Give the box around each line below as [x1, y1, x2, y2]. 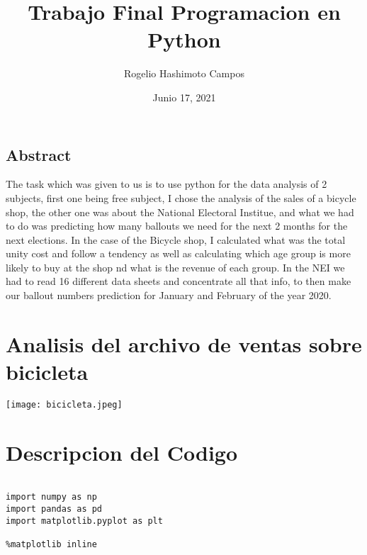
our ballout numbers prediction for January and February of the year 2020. [6, 288, 332, 303]
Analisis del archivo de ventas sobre [6, 329, 362, 358]
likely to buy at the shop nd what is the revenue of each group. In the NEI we [6, 259, 345, 274]
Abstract [6, 143, 72, 165]
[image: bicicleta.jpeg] [6, 399, 123, 410]
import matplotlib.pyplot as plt [6, 515, 163, 526]
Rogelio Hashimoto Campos [124, 66, 244, 81]
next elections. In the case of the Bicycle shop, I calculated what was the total [6, 232, 346, 247]
